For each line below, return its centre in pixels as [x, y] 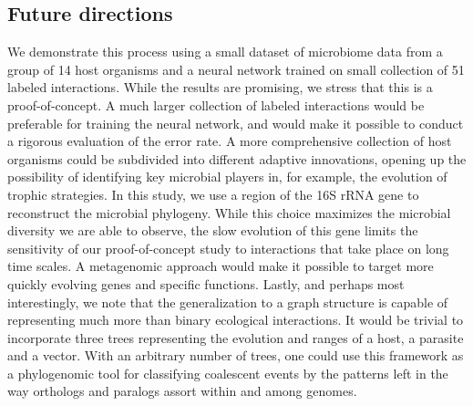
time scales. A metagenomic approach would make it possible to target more [221, 266]
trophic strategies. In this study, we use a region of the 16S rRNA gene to [213, 194]
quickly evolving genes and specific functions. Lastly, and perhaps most [206, 283]
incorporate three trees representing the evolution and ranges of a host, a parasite [236, 337]
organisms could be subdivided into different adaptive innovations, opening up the [237, 158]
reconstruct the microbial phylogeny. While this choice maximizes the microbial [229, 212]
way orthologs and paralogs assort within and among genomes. [182, 391]
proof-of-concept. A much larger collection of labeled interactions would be [216, 104]
